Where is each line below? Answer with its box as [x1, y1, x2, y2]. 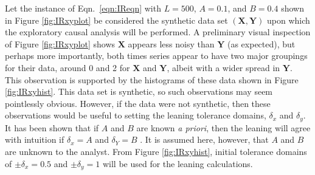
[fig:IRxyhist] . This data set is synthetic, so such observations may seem [5, 85, 273, 98]
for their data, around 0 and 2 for [5, 61, 130, 74]
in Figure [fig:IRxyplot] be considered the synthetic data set [5, 13, 228, 26]
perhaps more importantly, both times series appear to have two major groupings [5, 49, 308, 62]
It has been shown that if [5, 121, 99, 134]
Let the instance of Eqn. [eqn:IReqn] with [5, 2, 161, 14]
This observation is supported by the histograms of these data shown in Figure [5, 73, 299, 86]
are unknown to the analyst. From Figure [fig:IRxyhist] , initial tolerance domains [5, 145, 307, 157]
